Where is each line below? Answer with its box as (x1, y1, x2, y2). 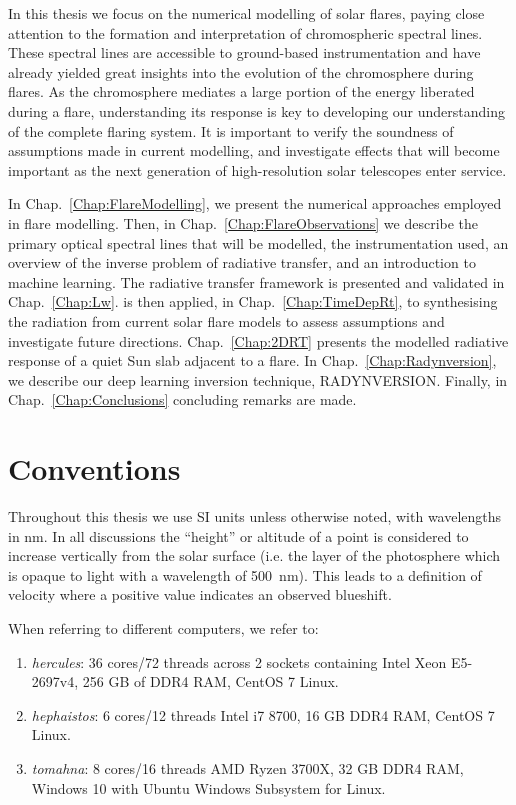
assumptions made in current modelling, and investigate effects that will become (8, 140, 500, 161)
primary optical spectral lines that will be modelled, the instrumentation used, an (8, 232, 509, 253)
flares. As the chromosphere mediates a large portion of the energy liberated (8, 81, 475, 102)
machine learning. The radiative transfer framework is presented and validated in (8, 271, 505, 292)
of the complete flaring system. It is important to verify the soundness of (8, 120, 454, 141)
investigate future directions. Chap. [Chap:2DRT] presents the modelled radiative (8, 330, 509, 351)
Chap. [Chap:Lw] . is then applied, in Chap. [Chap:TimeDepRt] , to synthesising (8, 291, 498, 312)
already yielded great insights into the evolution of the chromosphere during (8, 61, 474, 82)
